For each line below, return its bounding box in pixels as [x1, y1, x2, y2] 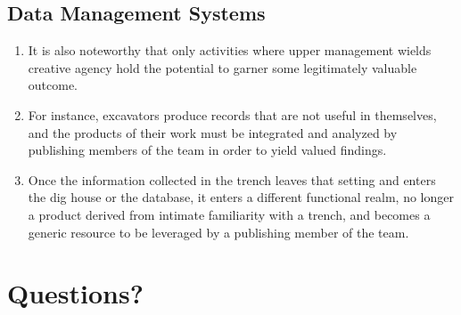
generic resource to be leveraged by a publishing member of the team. [28, 222, 409, 241]
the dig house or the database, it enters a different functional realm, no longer [28, 188, 454, 206]
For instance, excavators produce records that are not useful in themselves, [28, 105, 437, 124]
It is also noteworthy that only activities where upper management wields [28, 41, 432, 60]
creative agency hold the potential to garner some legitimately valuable [28, 58, 417, 77]
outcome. [28, 76, 78, 94]
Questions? [7, 275, 144, 311]
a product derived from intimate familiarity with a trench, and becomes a [28, 205, 431, 223]
